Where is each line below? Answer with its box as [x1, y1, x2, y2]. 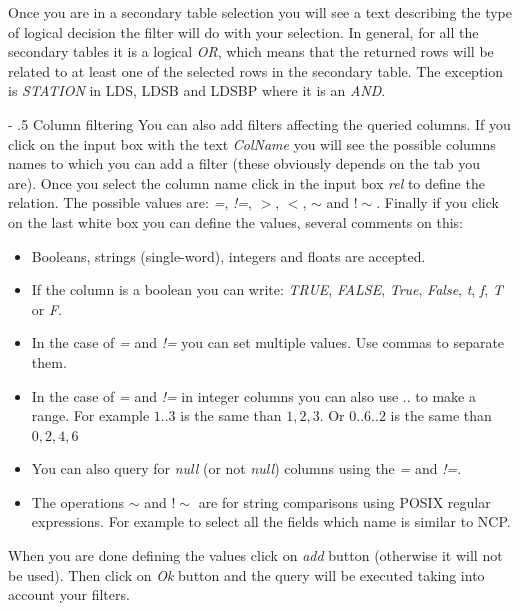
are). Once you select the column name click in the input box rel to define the [8, 172, 485, 193]
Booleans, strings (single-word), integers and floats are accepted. [31, 245, 426, 266]
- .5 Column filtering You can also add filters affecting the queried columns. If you [8, 113, 511, 134]
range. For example [31, 405, 150, 426]
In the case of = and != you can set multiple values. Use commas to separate [31, 332, 505, 353]
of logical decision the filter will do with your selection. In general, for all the [8, 21, 479, 42]
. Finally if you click [376, 192, 499, 213]
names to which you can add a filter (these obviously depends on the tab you [8, 153, 481, 174]
